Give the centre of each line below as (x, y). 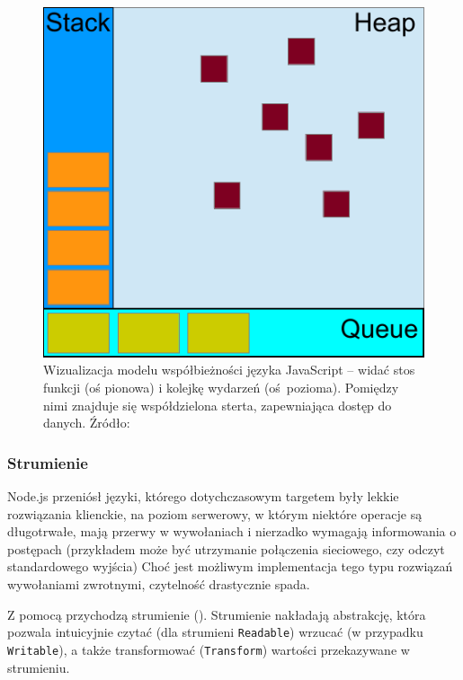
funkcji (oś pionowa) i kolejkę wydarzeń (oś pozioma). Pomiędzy (221, 388)
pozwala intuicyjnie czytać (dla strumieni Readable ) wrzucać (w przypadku (215, 632)
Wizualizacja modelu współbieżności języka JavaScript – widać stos (229, 370)
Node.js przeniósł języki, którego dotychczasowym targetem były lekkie (203, 496)
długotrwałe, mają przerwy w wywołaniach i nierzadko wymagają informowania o (232, 531)
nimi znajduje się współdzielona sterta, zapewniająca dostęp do (218, 405)
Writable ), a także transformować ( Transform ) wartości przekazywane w (209, 649)
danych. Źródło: (87, 423)
